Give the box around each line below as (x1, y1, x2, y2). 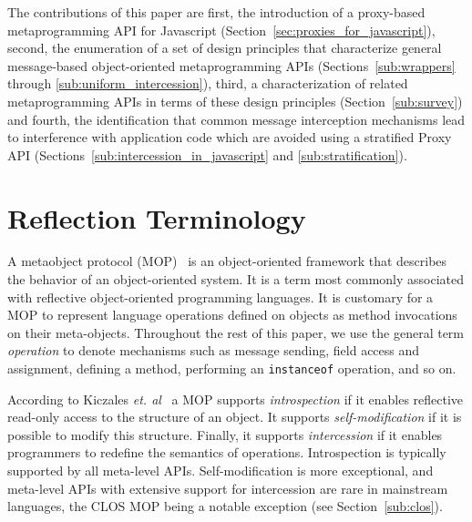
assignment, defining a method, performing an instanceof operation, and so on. (7, 359, 457, 378)
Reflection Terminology (7, 199, 306, 236)
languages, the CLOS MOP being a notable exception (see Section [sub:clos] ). (7, 496, 443, 516)
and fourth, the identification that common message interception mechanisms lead (7, 109, 466, 128)
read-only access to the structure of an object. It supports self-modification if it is (7, 407, 462, 426)
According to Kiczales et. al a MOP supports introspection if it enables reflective (7, 389, 464, 408)
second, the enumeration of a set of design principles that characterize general (7, 38, 442, 57)
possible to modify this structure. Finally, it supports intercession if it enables (7, 425, 443, 444)
